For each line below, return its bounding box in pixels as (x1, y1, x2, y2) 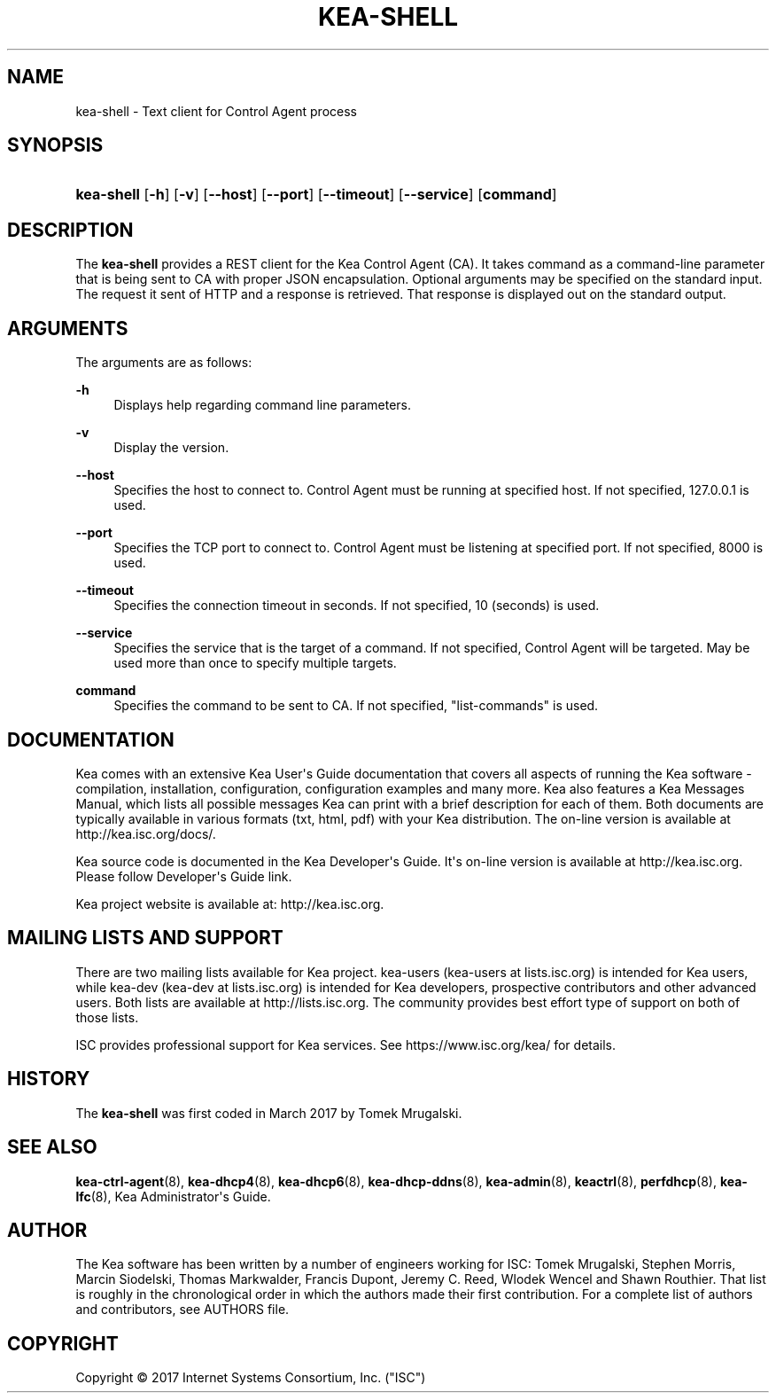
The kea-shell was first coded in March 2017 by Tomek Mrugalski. (75, 1105, 462, 1121)
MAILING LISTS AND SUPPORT (7, 927, 283, 950)
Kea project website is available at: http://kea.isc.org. (75, 896, 384, 911)
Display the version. (113, 440, 229, 456)
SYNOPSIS (7, 134, 104, 157)
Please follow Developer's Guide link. (75, 868, 292, 884)
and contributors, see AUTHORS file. (75, 1302, 290, 1318)
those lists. (75, 1009, 139, 1025)
